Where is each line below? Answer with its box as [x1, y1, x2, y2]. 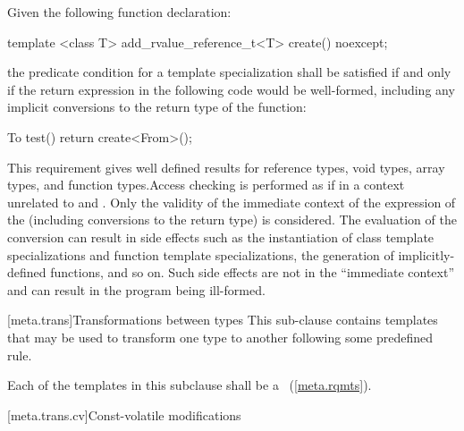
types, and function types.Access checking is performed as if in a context [7, 175, 405, 194]
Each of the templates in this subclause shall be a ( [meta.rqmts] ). [7, 376, 372, 394]
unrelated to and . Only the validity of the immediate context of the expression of [7, 192, 456, 211]
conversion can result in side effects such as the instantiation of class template [7, 227, 434, 246]
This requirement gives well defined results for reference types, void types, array [7, 157, 445, 176]
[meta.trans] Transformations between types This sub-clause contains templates [7, 310, 438, 329]
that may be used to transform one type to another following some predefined [7, 327, 433, 346]
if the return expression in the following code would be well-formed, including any [7, 80, 455, 98]
